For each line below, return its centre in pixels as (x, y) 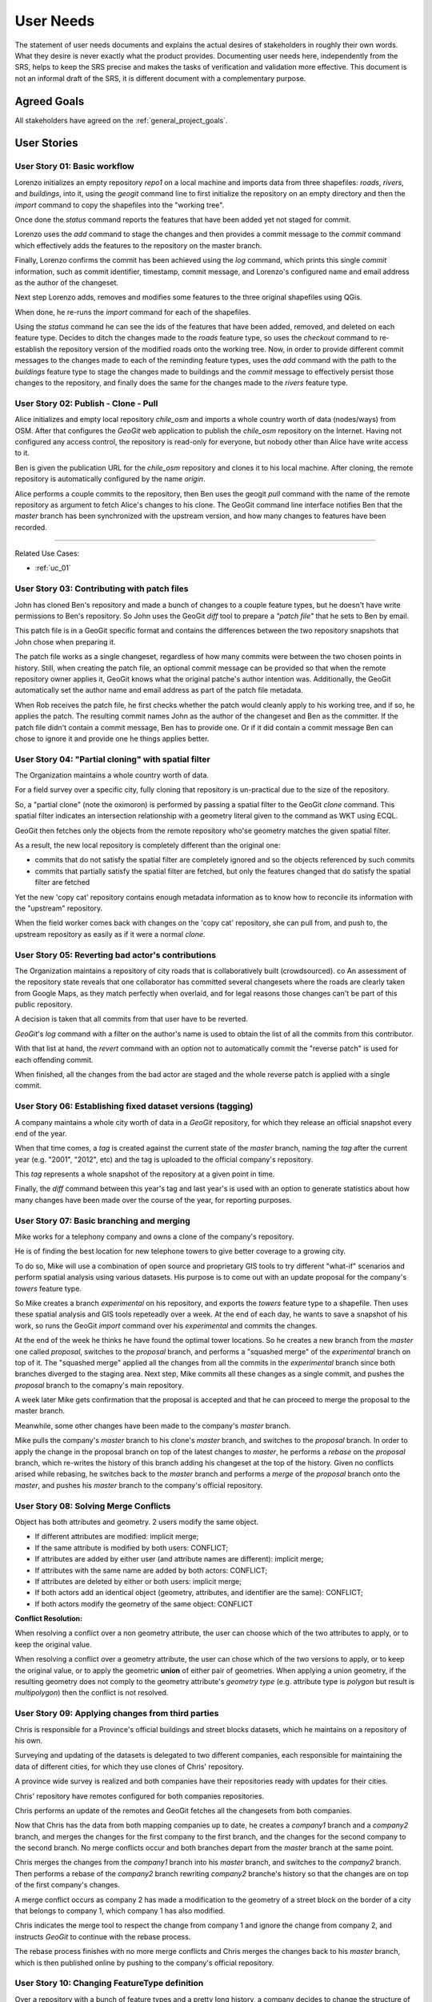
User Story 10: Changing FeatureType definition (109, 1984)
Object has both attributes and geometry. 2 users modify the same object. (137, 1522)
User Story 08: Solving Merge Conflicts (93, 1506)
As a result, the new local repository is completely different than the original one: (148, 845)
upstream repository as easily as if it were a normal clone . (110, 934)
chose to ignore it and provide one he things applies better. (112, 738)
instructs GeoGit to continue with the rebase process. (103, 1936)
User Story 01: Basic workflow (75, 167)
